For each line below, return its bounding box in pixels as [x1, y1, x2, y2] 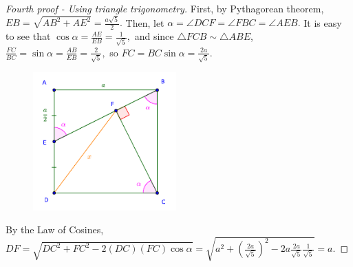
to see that [6, 29, 51, 43]
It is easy [303, 15, 342, 30]
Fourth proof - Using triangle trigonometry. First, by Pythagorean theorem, [6, 1, 324, 15]
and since [134, 29, 174, 43]
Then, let [125, 15, 164, 30]
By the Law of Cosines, [6, 222, 104, 237]
